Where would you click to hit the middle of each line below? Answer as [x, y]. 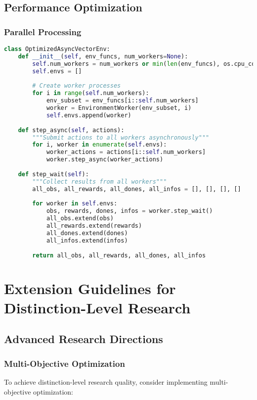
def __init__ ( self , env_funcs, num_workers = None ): [103, 56]
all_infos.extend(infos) [87, 240]
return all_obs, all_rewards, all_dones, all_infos [119, 255]
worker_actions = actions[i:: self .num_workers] [126, 152]
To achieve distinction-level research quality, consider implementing [106, 381]
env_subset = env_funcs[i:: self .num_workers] [122, 101]
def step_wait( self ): [53, 174]
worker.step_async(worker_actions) [105, 160]
